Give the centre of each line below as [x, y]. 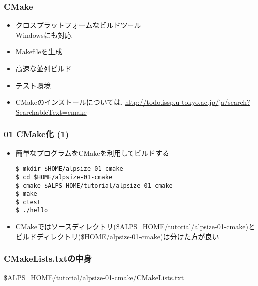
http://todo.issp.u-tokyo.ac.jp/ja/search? [187, 102]
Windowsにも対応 [44, 35]
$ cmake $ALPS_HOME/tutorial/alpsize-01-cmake [94, 185]
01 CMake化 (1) [37, 134]
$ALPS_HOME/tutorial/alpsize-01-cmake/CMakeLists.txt [94, 277]
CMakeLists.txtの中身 [48, 258]
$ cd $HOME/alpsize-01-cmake [64, 177]
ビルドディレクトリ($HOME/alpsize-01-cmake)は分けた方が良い [117, 236]
